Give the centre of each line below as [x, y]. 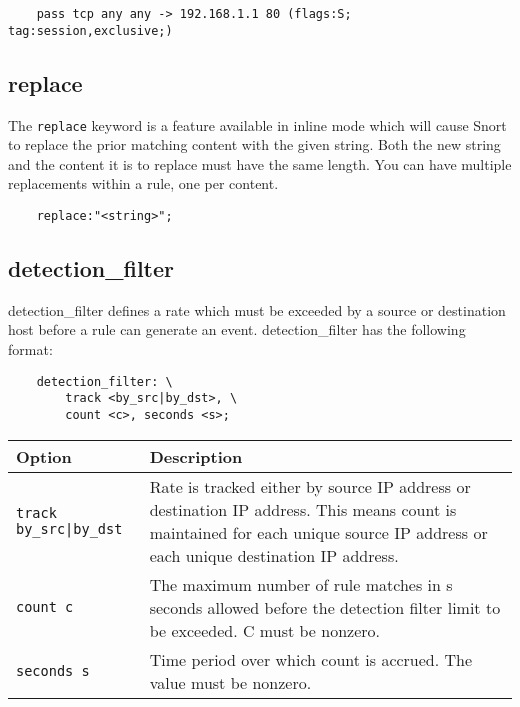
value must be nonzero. [230, 682]
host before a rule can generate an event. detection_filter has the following [237, 329]
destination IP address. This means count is [303, 509]
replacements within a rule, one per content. [143, 183]
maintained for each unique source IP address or [318, 532]
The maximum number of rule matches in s [301, 584]
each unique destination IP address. [274, 555]
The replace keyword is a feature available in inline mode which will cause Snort [257, 124]
